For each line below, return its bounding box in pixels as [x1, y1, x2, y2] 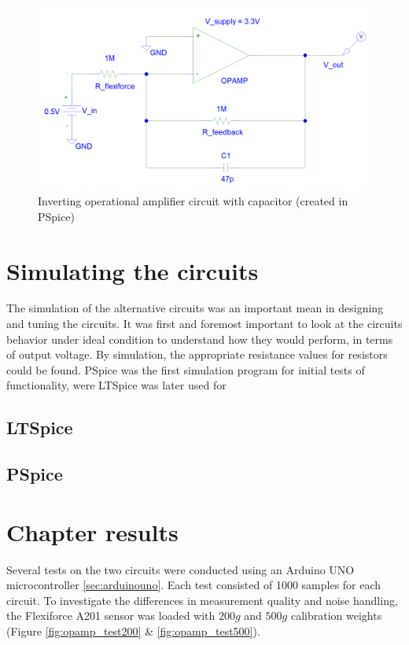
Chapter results [6, 515, 179, 547]
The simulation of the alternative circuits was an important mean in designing [6, 300, 384, 316]
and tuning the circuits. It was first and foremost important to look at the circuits [6, 315, 403, 332]
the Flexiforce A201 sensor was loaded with [6, 607, 216, 624]
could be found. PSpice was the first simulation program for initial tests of [6, 361, 365, 378]
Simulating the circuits [6, 254, 259, 286]
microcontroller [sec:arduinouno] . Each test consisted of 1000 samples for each [6, 577, 381, 593]
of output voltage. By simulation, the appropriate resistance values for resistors [6, 346, 388, 363]
